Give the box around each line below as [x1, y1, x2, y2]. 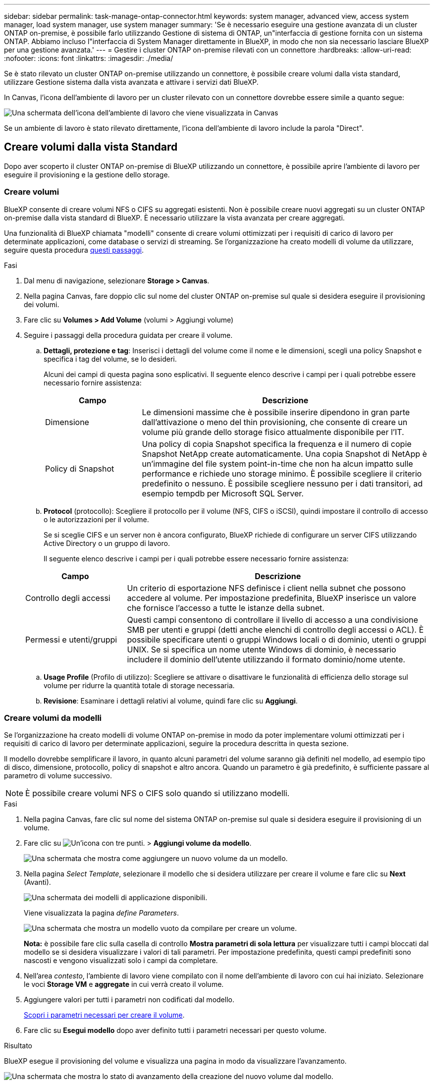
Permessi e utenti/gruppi [25, 634, 117, 645]
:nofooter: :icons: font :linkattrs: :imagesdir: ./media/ [4, 54, 173, 62]
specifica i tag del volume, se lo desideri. [44, 354, 177, 363]
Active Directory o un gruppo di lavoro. [44, 539, 170, 547]
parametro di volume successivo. [4, 771, 112, 780]
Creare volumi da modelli [4, 712, 102, 723]
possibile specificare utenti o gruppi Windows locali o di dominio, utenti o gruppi [127, 634, 427, 645]
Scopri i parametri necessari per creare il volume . [24, 1011, 185, 1020]
